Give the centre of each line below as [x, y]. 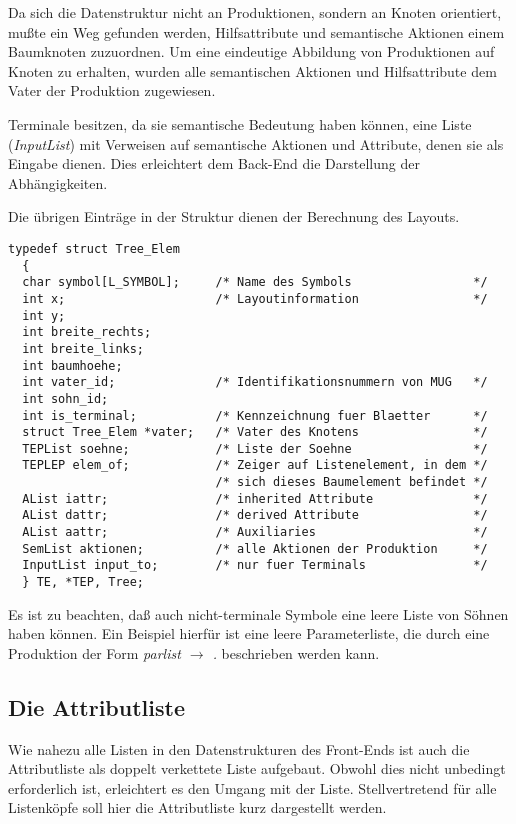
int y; [44, 315]
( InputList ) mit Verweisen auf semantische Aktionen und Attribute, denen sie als [256, 143]
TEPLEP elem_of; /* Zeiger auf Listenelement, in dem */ [255, 465]
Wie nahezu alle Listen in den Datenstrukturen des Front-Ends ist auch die [239, 748]
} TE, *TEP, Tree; [83, 582]
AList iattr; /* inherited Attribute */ [255, 498]
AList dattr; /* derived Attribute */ [255, 515]
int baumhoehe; [72, 365]
